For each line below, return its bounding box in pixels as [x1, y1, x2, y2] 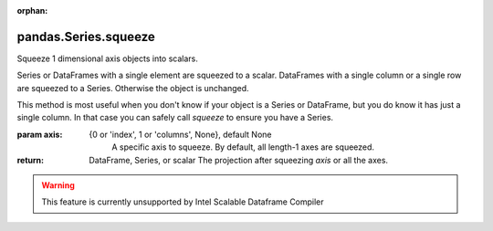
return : [16, 154, 45, 165]
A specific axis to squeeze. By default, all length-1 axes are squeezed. [111, 142, 374, 152]
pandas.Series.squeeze [16, 28, 155, 45]
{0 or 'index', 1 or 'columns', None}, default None [89, 129, 272, 140]
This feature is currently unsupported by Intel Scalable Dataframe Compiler [41, 196, 324, 207]
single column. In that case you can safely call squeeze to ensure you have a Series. [16, 112, 333, 123]
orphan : [16, 5, 48, 16]
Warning [41, 180, 75, 191]
